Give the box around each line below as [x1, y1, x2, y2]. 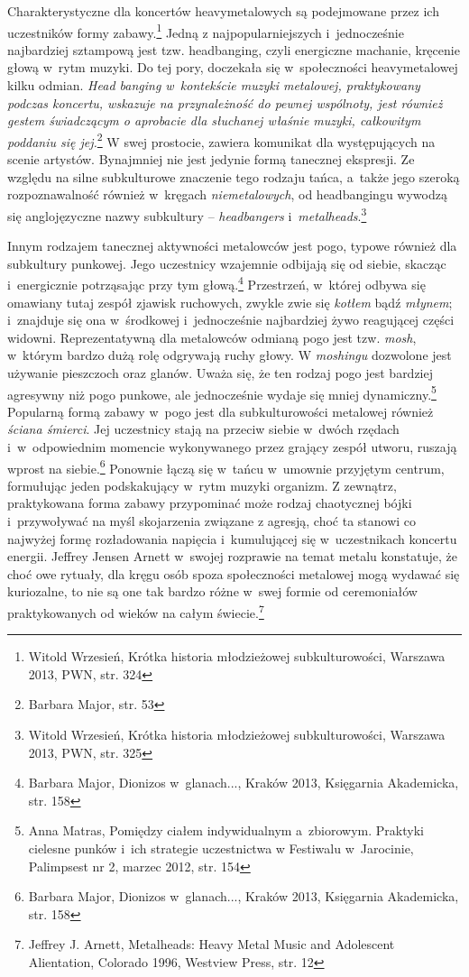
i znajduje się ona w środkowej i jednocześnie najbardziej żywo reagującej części [7, 310, 455, 329]
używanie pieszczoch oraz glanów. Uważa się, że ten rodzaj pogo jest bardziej [7, 363, 434, 382]
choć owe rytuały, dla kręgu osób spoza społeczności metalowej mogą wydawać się [7, 564, 460, 583]
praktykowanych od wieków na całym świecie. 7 [7, 600, 264, 622]
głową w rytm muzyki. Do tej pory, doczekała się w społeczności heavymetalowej [7, 58, 458, 77]
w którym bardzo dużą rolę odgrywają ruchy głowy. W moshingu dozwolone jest [7, 346, 452, 364]
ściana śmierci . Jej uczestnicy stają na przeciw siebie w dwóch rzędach [7, 419, 400, 438]
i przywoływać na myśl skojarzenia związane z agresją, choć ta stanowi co [7, 511, 417, 530]
